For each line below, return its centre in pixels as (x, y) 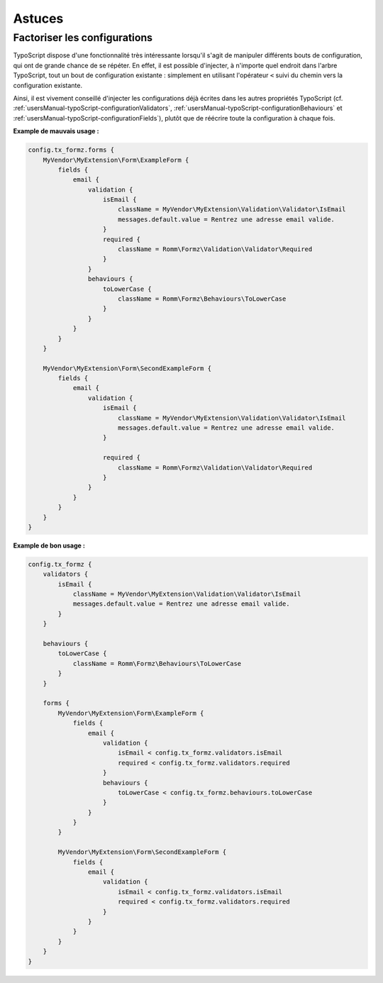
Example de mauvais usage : (56, 131)
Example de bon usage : (49, 545)
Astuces (38, 18)
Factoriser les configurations (83, 38)
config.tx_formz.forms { (71, 150)
